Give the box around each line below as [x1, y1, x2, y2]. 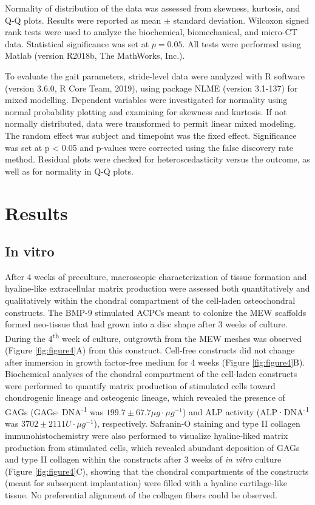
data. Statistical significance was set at [5, 37, 149, 50]
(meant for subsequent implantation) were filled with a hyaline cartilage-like [5, 477, 287, 489]
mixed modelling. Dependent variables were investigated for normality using [5, 93, 288, 106]
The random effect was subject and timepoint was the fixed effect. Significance [5, 129, 297, 141]
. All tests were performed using [182, 37, 301, 50]
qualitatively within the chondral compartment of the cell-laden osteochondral [5, 294, 296, 307]
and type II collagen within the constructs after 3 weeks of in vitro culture [5, 453, 282, 466]
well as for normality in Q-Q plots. [5, 164, 134, 177]
